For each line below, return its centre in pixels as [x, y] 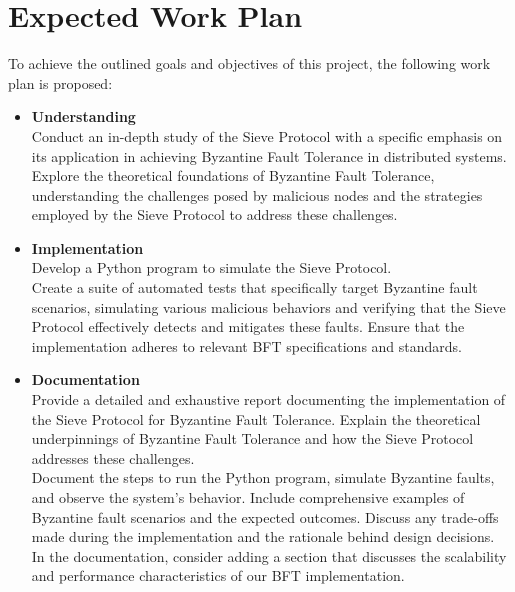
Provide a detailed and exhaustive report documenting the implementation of [268, 399]
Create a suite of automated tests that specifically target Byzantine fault [254, 287]
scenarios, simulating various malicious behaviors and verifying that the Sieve [268, 306]
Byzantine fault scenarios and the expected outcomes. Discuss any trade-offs [265, 516]
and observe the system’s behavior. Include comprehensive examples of [248, 497]
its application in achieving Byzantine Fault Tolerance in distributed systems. [269, 155]
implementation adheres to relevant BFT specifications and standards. [247, 345]
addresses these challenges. [113, 457]
